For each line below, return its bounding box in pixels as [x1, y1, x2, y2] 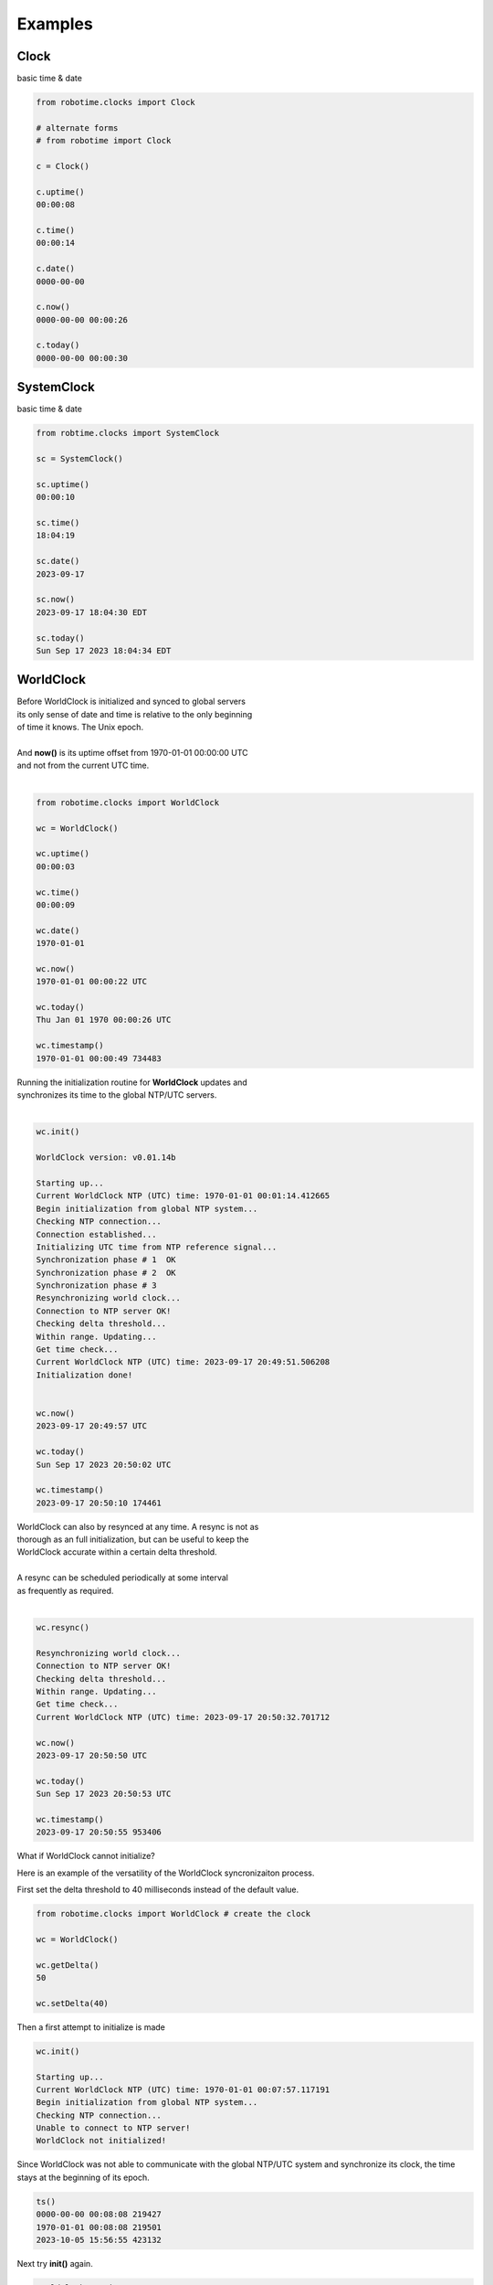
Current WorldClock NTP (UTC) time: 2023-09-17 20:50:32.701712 [36, 1712, 330, 1722]
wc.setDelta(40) [36, 1998, 110, 2008]
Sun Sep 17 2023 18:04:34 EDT [36, 645, 172, 655]
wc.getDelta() [36, 1960, 100, 1970]
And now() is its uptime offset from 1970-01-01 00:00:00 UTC [16, 748, 248, 759]
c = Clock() [36, 161, 90, 171]
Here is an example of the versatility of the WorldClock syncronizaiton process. [16, 1867, 315, 1878]
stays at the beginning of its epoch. [16, 2172, 150, 2183]
